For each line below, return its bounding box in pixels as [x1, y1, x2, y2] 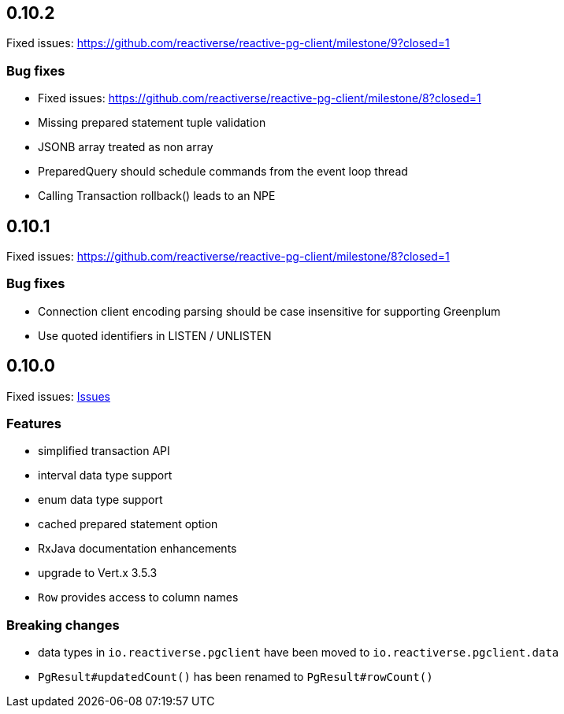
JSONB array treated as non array [38, 140, 213, 154]
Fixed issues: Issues [6, 389, 111, 403]
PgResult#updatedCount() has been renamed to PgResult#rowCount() [38, 670, 433, 684]
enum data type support [38, 493, 163, 507]
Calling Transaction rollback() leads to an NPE [38, 189, 276, 203]
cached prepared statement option [38, 517, 218, 531]
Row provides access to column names [38, 590, 239, 605]
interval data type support [38, 468, 173, 483]
